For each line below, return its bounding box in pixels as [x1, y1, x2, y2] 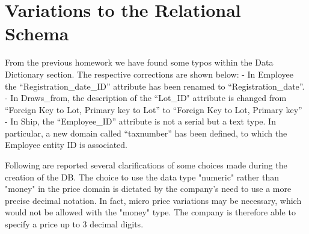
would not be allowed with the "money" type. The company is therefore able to [5, 206, 296, 218]
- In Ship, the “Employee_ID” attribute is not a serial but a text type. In [5, 115, 276, 128]
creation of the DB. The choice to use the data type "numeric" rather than [5, 170, 279, 183]
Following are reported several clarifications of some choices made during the [5, 159, 287, 171]
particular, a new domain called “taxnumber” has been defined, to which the [5, 126, 287, 139]
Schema [5, 21, 69, 46]
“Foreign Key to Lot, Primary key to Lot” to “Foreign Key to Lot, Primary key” [5, 103, 302, 115]
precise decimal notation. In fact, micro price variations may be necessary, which [5, 194, 302, 206]
